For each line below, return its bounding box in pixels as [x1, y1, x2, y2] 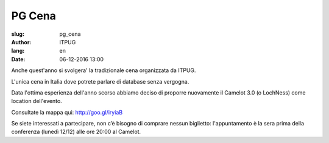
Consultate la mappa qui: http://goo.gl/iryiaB [11, 108, 123, 116]
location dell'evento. [11, 98, 62, 105]
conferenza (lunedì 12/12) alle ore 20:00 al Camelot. [11, 128, 141, 136]
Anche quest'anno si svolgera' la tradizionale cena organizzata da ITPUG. [11, 67, 196, 74]
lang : [11, 47, 25, 55]
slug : [11, 30, 24, 38]
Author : [11, 38, 32, 45]
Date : [11, 55, 26, 63]
